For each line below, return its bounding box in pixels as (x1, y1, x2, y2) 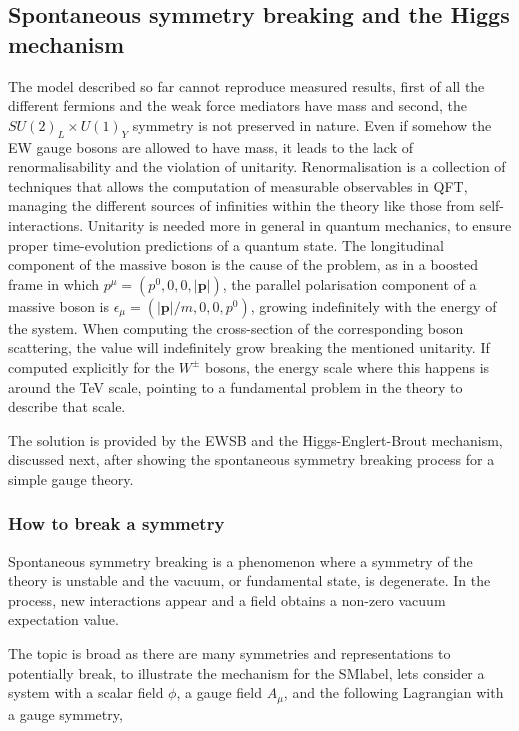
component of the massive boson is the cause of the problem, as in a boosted (8, 254, 478, 275)
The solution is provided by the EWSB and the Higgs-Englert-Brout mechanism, (8, 429, 503, 450)
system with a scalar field (8, 682, 164, 703)
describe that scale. (8, 396, 126, 417)
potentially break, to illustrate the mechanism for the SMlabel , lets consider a (8, 662, 485, 683)
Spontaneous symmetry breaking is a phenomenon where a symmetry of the (8, 550, 473, 571)
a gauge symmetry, (8, 703, 123, 724)
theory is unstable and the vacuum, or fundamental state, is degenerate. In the (8, 570, 491, 591)
